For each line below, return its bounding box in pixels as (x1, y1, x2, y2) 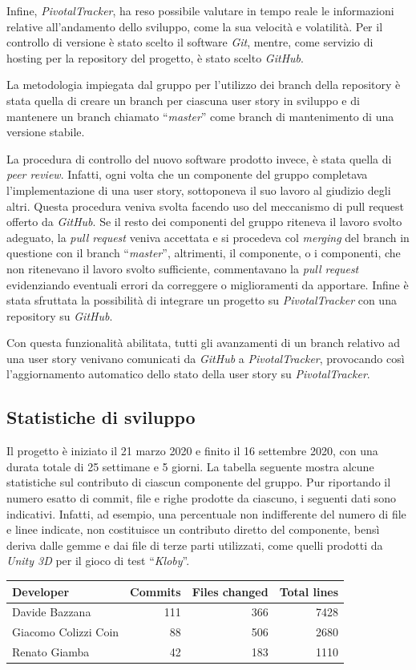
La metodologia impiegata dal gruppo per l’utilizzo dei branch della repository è (6, 76, 401, 93)
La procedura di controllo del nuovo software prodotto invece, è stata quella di (6, 150, 392, 167)
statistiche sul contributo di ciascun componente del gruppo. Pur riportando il (6, 474, 391, 490)
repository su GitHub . (6, 307, 113, 324)
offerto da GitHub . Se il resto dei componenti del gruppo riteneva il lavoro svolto (6, 213, 402, 230)
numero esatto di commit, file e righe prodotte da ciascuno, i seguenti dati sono (6, 490, 397, 507)
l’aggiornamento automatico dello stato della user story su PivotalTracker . (6, 365, 370, 382)
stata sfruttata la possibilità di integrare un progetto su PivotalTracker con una (6, 292, 397, 309)
